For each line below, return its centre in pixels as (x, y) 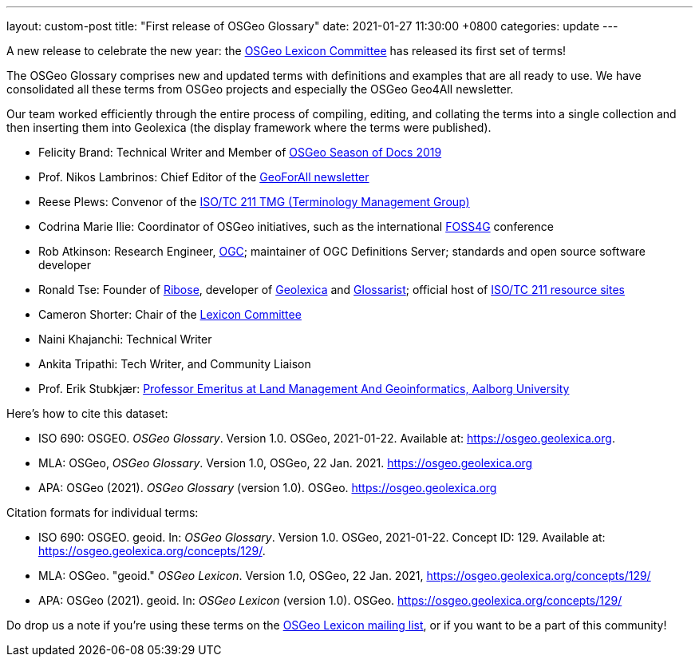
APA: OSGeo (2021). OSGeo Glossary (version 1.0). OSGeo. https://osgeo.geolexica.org (268, 488)
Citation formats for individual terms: (103, 512)
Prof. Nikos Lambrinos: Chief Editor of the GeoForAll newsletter (204, 177)
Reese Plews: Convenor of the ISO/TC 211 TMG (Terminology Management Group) (254, 202)
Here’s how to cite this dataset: (87, 413)
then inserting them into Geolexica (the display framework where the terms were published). (249, 127)
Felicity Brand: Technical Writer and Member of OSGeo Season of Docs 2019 (240, 152)
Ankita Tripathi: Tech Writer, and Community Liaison (175, 364)
